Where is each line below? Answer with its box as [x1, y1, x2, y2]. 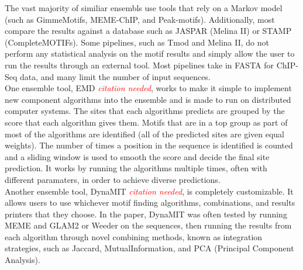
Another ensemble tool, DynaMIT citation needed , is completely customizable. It [5, 185, 294, 197]
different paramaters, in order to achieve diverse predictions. [5, 173, 221, 185]
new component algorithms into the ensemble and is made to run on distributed [5, 93, 291, 105]
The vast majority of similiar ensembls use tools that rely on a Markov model [5, 2, 283, 13]
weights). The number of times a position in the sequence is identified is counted [5, 139, 293, 151]
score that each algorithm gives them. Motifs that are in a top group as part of [5, 116, 288, 128]
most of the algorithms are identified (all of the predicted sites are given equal [5, 127, 285, 140]
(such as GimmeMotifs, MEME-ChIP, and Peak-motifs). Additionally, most [5, 13, 275, 25]
